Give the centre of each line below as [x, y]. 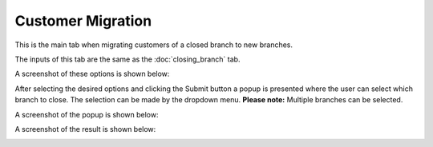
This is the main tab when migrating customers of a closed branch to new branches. [154, 45]
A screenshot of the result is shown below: [85, 129]
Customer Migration [83, 21]
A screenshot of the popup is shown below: [87, 114]
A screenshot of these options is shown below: [92, 74]
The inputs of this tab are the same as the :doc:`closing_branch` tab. [127, 59]
